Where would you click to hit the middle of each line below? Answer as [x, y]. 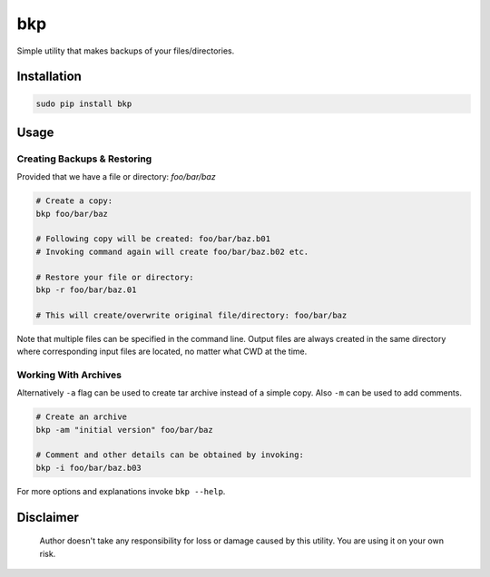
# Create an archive [81, 417]
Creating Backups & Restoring [84, 159]
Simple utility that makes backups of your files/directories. [126, 51]
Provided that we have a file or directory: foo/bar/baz [117, 177]
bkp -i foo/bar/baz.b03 [89, 468]
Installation [49, 77]
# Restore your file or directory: [115, 277]
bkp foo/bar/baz [72, 214]
